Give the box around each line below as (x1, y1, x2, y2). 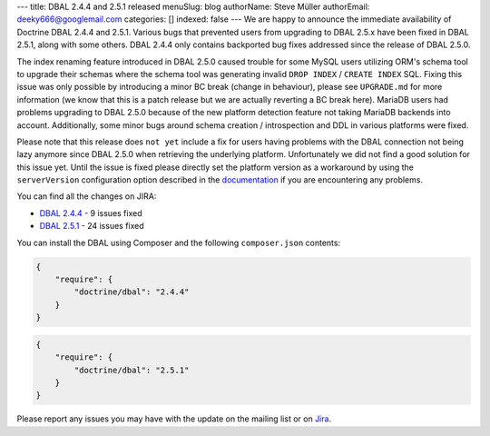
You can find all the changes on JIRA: (16, 191, 157, 202)
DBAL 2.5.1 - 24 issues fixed (39, 221, 144, 232)
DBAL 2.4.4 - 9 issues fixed (39, 207, 142, 218)
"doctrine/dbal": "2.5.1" (73, 364, 190, 375)
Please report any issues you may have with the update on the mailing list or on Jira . (16, 413, 331, 424)
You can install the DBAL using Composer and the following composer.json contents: (16, 237, 340, 248)
